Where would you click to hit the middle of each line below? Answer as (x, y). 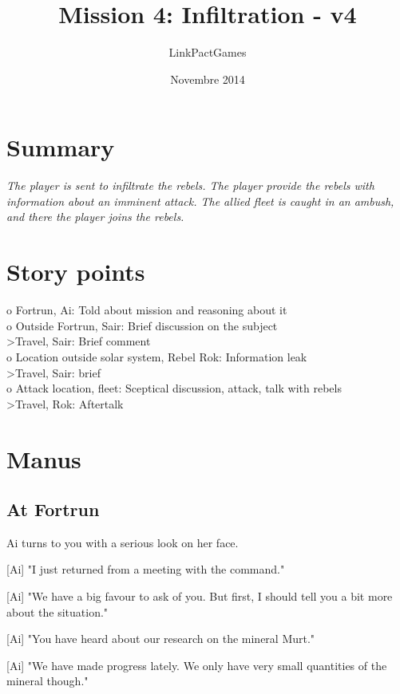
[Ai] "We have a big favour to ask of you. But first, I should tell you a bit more (200, 596)
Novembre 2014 (208, 79)
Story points (76, 272)
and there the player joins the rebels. (95, 217)
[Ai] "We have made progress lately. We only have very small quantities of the (197, 665)
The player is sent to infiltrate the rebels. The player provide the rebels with (190, 185)
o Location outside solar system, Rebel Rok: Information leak (157, 356)
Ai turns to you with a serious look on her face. (123, 542)
